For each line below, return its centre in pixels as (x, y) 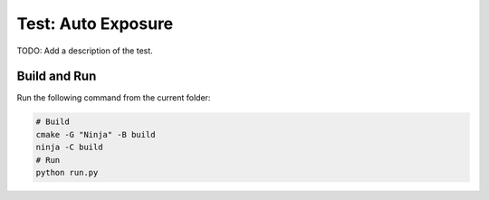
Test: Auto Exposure (95, 24)
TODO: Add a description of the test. (85, 51)
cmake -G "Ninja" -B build (96, 134)
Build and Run (57, 76)
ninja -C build (69, 148)
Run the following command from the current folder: (114, 98)
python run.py (67, 172)
